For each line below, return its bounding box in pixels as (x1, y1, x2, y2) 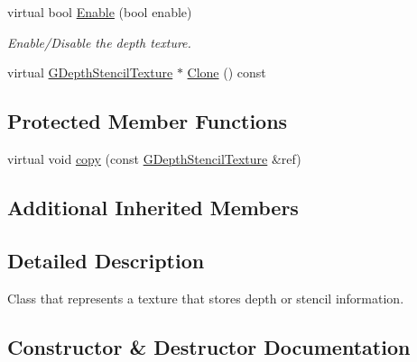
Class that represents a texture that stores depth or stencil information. (7, 288, 404, 307)
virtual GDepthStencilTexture (7, 63, 173, 82)
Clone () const (187, 63, 266, 82)
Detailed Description (7, 246, 205, 274)
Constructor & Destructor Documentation (7, 332, 411, 360)
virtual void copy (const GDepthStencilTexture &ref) (7, 149, 301, 167)
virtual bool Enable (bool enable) (7, 3, 192, 21)
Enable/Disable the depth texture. (7, 32, 191, 51)
